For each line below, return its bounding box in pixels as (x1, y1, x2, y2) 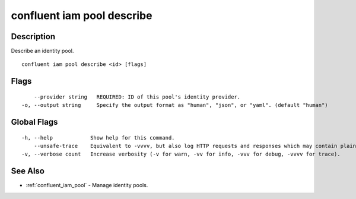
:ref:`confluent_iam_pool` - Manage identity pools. (26, 182, 148, 189)
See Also (11, 166, 44, 176)
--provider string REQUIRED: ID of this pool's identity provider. (33, 93, 241, 100)
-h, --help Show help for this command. (21, 134, 175, 141)
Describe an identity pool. (11, 48, 74, 55)
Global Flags (11, 117, 58, 127)
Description (11, 31, 56, 42)
